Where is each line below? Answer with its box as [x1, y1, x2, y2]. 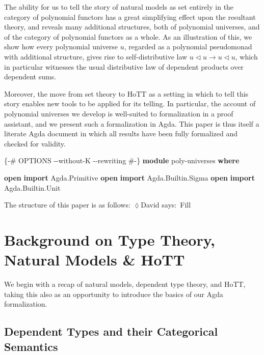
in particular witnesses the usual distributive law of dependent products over [4, 61, 244, 72]
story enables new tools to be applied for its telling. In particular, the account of [4, 98, 256, 109]
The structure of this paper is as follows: [4, 199, 130, 210]
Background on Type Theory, [4, 229, 215, 250]
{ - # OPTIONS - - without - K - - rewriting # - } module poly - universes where [4, 155, 240, 166]
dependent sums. [4, 71, 57, 82]
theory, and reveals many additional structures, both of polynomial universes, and [4, 21, 260, 32]
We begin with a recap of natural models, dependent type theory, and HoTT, [4, 279, 246, 289]
